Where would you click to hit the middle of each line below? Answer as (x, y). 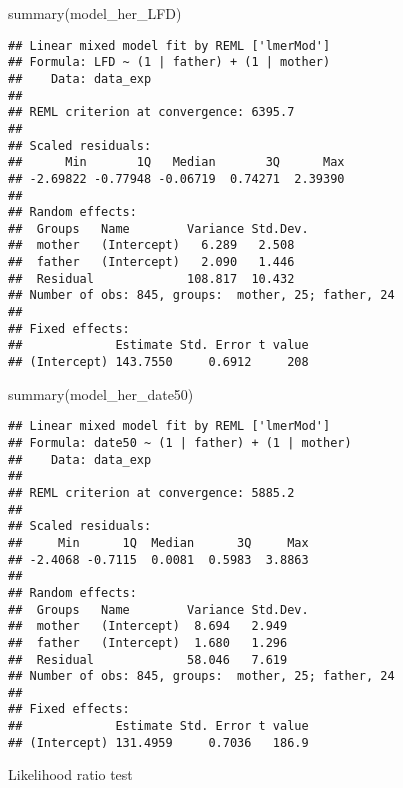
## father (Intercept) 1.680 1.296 (148, 642)
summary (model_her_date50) (101, 393)
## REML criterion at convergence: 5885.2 (151, 492)
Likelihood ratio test (70, 774)
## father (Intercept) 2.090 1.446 (151, 262)
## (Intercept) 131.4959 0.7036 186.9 (158, 742)
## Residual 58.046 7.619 (148, 659)
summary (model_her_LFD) (95, 13)
